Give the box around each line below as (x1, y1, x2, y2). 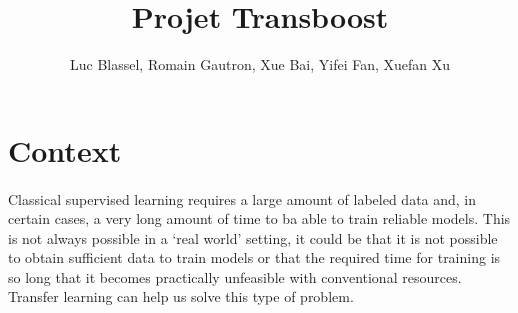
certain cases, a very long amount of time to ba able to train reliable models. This (8, 208, 511, 229)
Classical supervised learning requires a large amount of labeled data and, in (8, 188, 477, 209)
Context (8, 129, 122, 170)
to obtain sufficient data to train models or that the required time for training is (8, 247, 501, 268)
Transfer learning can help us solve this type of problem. (8, 286, 354, 307)
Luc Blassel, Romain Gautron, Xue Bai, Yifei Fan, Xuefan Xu (69, 54, 451, 75)
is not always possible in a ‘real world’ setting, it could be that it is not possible (8, 227, 498, 248)
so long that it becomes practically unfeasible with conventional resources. (8, 266, 462, 287)
